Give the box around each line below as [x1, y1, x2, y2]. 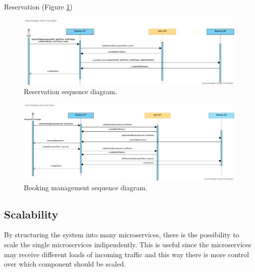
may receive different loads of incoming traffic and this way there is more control [4, 249, 249, 259]
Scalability [4, 206, 59, 221]
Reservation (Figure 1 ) [4, 1, 73, 11]
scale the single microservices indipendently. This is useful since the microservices [4, 239, 252, 249]
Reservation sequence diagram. [24, 86, 117, 97]
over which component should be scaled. [4, 259, 126, 269]
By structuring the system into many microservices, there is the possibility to [4, 229, 239, 240]
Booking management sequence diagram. [24, 182, 147, 192]
